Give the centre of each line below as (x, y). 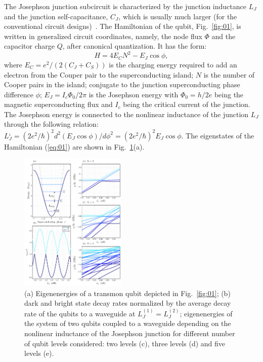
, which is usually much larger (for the (178, 16)
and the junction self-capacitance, (56, 16)
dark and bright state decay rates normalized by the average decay (128, 303)
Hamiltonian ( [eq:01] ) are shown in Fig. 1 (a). (74, 146)
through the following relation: (51, 124)
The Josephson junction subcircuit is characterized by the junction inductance (125, 6)
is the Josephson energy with (134, 94)
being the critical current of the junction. (187, 104)
